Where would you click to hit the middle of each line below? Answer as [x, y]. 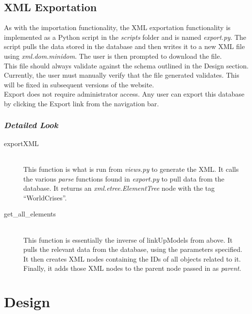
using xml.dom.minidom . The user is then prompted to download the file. [113, 56]
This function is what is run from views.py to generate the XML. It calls [131, 169]
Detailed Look [31, 125]
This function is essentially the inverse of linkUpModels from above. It [128, 240]
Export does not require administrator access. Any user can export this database [124, 94]
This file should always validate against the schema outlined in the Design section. [126, 65]
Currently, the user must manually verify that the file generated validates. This [122, 75]
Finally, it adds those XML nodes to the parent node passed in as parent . [132, 268]
